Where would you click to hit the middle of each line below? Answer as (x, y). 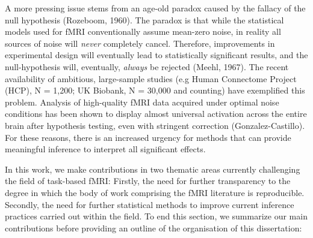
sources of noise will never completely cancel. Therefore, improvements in (140, 43)
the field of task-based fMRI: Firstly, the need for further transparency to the (148, 181)
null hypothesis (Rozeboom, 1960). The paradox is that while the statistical (144, 19)
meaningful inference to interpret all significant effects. (105, 149)
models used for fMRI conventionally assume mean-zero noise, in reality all (143, 31)
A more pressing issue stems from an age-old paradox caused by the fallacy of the (155, 8)
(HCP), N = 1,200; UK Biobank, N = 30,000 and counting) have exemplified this (155, 90)
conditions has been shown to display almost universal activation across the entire (156, 114)
